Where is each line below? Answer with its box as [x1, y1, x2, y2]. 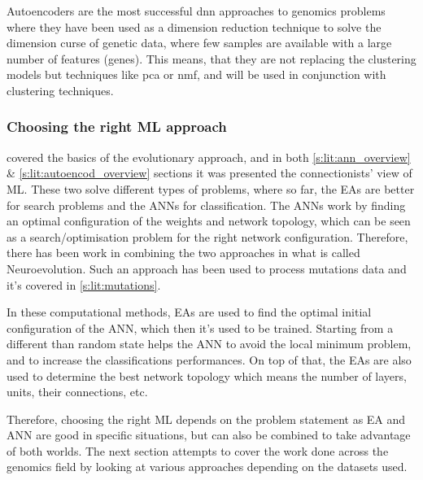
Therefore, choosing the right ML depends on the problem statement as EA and [7, 410, 406, 427]
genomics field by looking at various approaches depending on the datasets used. [7, 458, 408, 475]
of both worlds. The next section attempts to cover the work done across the [7, 442, 389, 459]
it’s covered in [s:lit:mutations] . [7, 276, 161, 293]
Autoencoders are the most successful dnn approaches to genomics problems [7, 2, 386, 19]
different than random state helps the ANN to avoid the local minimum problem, [7, 335, 412, 352]
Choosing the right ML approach [7, 116, 227, 137]
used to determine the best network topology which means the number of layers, [7, 367, 407, 384]
